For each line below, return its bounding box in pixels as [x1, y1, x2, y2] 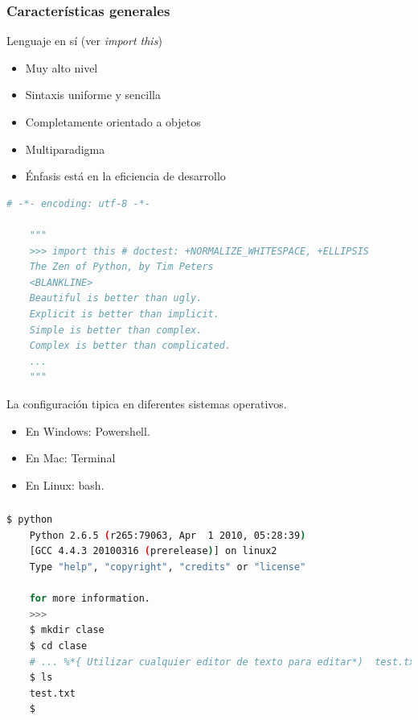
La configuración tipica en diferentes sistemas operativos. [6, 395, 287, 412]
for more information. [29, 593, 150, 605]
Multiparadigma [25, 140, 105, 157]
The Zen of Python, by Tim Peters [29, 261, 214, 273]
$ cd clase [29, 639, 88, 652]
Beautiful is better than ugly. [29, 292, 203, 304]
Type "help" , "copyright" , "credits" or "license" [29, 561, 306, 573]
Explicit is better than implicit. [29, 308, 219, 320]
